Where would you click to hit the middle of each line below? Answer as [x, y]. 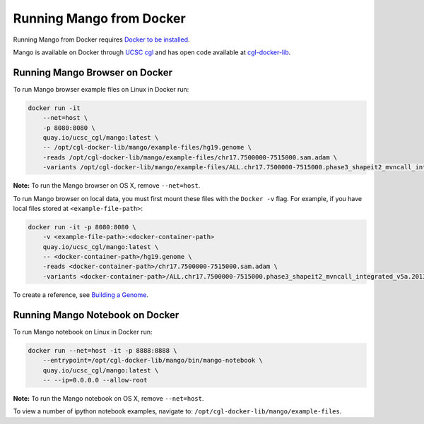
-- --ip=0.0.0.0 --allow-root [95, 380]
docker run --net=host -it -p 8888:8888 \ [102, 350]
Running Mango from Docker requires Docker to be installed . [101, 40]
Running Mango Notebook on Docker [96, 315]
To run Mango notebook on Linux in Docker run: [83, 332]
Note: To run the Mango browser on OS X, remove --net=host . [107, 186]
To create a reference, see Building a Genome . [81, 295]
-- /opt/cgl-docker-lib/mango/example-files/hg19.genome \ [147, 147]
